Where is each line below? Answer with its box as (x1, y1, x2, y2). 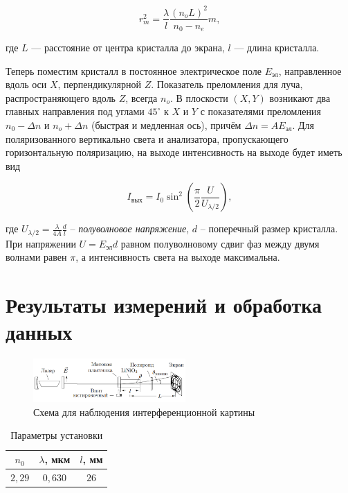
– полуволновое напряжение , (70, 221, 190, 236)
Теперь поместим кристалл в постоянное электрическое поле (6, 63, 262, 78)
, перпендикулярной (57, 77, 142, 92)
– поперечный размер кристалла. (200, 221, 338, 236)
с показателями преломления (200, 104, 321, 119)
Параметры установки (10, 428, 103, 442)
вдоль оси (6, 77, 47, 92)
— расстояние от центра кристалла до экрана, (31, 40, 225, 55)
